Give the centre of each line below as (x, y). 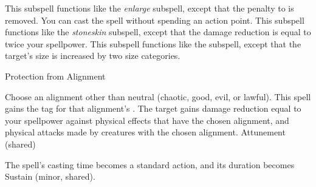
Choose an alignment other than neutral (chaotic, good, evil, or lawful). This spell (158, 96)
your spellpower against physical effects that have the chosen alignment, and (147, 120)
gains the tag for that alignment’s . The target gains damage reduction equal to (153, 108)
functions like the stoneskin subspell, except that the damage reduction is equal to (158, 32)
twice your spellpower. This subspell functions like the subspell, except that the (153, 43)
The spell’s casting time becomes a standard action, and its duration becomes (150, 164)
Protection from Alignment (55, 76)
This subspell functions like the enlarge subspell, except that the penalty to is (149, 8)
